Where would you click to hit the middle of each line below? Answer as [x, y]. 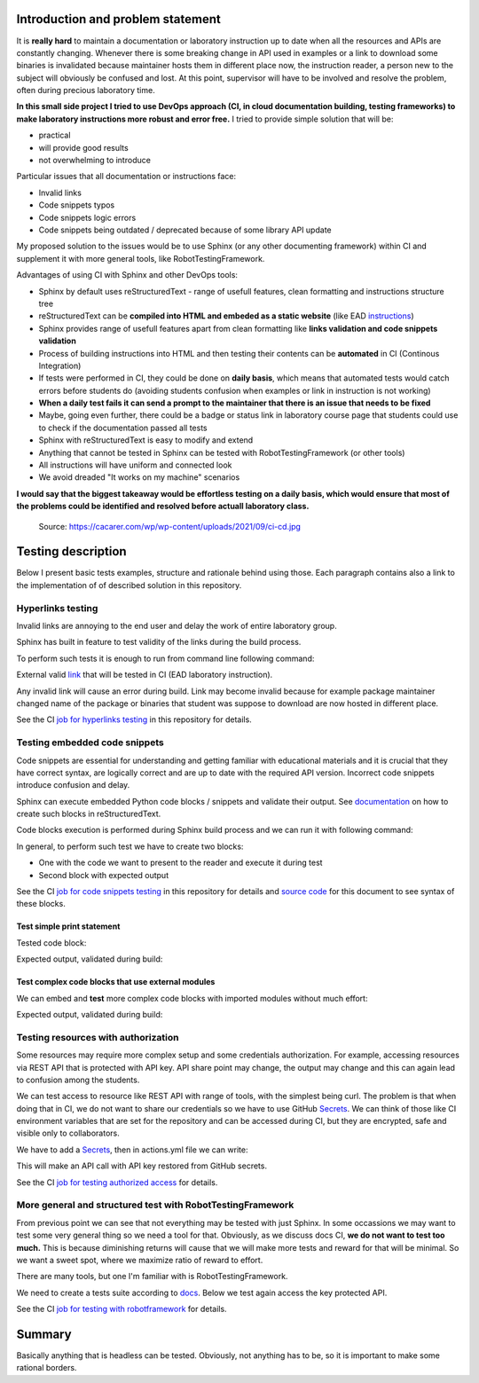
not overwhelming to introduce [94, 161]
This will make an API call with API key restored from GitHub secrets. [142, 1166]
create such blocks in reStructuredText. [89, 814]
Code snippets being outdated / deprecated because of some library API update [185, 230]
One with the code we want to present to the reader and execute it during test [181, 863]
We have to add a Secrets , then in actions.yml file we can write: [132, 1150]
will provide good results [83, 147]
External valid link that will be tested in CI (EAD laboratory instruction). [145, 675]
